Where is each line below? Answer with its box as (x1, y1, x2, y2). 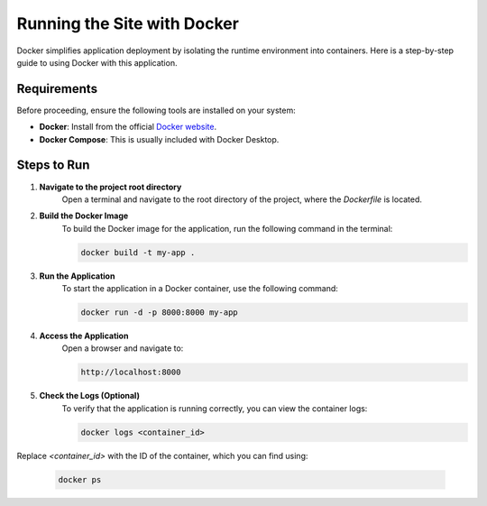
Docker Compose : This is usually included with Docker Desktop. (39, 133, 280, 144)
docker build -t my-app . (80, 247, 196, 257)
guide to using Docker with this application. (16, 57, 178, 68)
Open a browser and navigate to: (61, 343, 184, 354)
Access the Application (39, 330, 129, 342)
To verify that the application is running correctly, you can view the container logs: (61, 402, 368, 414)
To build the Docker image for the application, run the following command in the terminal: (61, 223, 393, 234)
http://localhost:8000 (80, 367, 181, 378)
